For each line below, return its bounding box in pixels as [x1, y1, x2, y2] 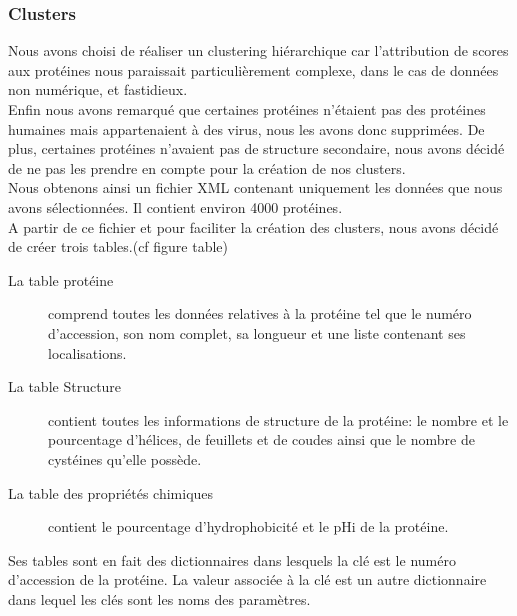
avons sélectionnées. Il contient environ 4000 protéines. [8, 196, 343, 217]
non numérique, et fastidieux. [8, 79, 188, 100]
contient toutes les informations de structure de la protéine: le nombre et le [48, 409, 509, 430]
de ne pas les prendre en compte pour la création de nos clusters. [8, 157, 406, 178]
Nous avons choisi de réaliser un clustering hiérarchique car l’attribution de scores [8, 40, 509, 61]
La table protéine [8, 269, 114, 290]
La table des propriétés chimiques [8, 482, 214, 503]
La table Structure [8, 376, 122, 397]
